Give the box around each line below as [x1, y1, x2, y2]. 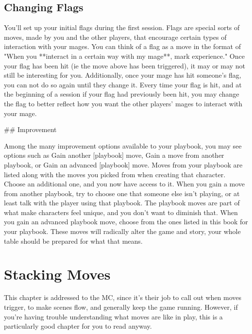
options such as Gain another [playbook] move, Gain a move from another [4, 150, 224, 160]
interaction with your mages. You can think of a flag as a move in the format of [4, 41, 241, 51]
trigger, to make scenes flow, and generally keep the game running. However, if [4, 301, 238, 312]
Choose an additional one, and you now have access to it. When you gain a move [4, 179, 245, 189]
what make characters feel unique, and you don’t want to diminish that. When [4, 207, 238, 217]
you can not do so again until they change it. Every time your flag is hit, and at [4, 79, 242, 89]
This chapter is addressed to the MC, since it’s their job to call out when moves [4, 292, 242, 302]
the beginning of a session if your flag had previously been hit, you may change [4, 89, 239, 99]
